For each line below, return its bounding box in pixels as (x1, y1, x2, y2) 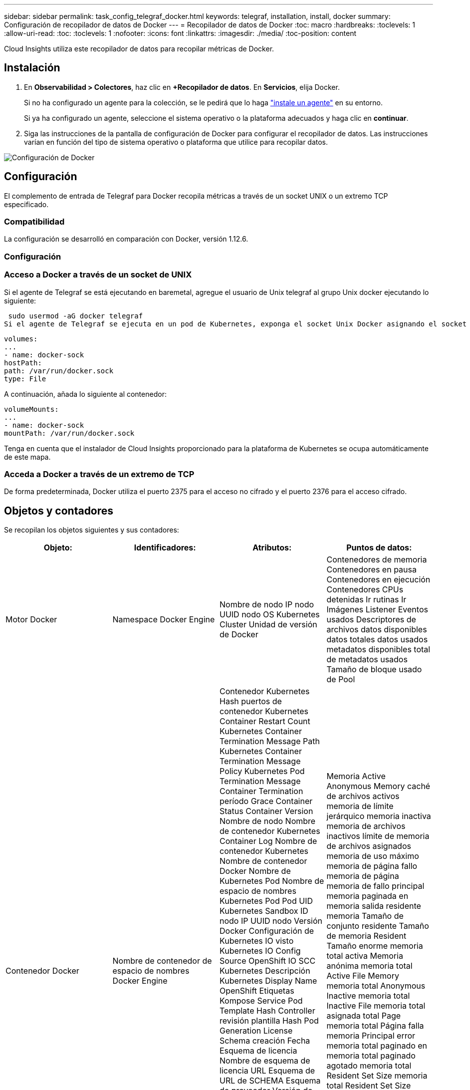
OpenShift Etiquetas (220, 986, 294, 996)
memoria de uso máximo (326, 851, 419, 861)
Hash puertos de (220, 696, 282, 707)
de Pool (326, 674, 355, 685)
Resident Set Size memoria (326, 1071, 428, 1081)
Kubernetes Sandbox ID (220, 906, 308, 916)
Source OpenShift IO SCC (220, 956, 316, 966)
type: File (4, 374, 46, 383)
